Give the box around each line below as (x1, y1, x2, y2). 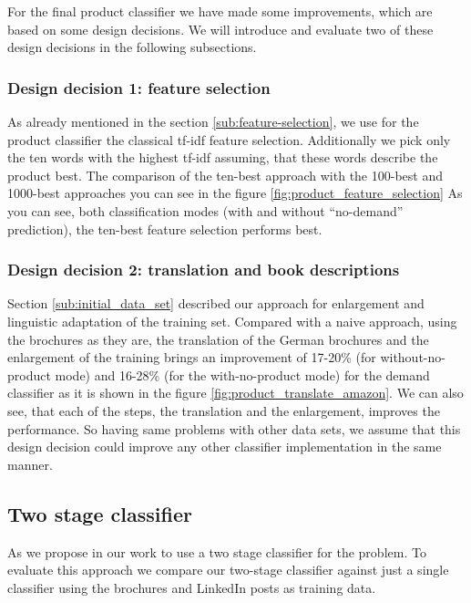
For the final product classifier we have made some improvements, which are (7, 2, 433, 20)
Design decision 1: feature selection (7, 76, 271, 99)
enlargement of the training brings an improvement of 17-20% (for (7, 348, 376, 367)
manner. (7, 454, 53, 473)
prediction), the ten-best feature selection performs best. (7, 219, 323, 238)
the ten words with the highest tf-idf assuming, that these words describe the (7, 148, 438, 167)
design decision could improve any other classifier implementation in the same (7, 437, 442, 456)
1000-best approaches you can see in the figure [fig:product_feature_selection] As (7, 183, 463, 203)
